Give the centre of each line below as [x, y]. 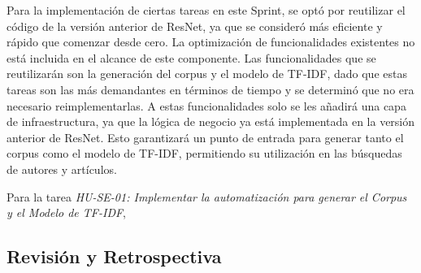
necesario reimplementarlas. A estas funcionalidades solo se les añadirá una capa [206, 105]
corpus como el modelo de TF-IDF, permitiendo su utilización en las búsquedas [204, 153]
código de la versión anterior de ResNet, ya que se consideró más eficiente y [195, 26]
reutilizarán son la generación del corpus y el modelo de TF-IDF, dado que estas [207, 74]
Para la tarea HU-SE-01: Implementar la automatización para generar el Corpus [207, 196]
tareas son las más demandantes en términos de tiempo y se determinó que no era [210, 89]
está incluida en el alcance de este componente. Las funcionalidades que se [191, 57]
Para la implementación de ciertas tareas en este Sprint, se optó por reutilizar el [206, 10]
